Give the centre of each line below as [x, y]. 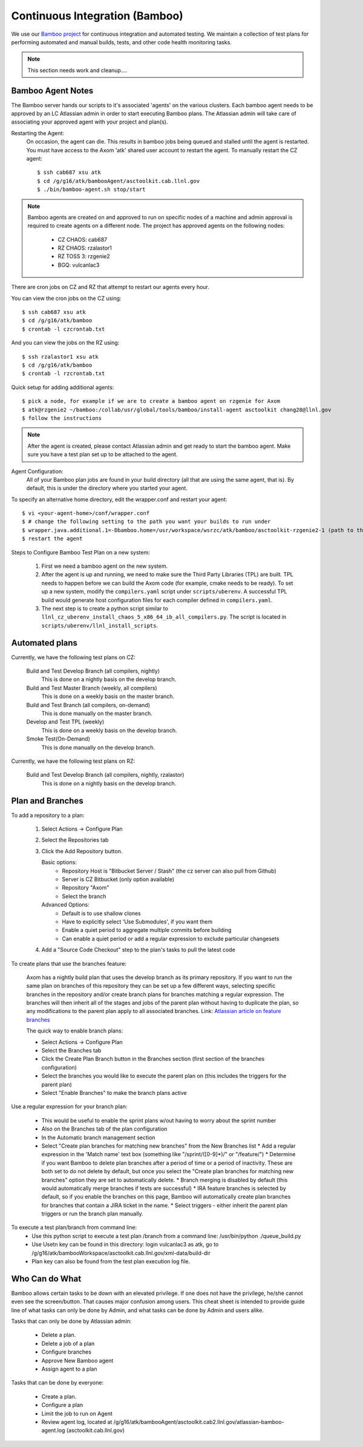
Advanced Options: [66, 905]
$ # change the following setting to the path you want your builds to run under [146, 522]
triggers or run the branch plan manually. [92, 1214]
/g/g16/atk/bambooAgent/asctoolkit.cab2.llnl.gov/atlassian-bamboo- [199, 1422]
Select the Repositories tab [75, 840]
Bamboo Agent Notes [52, 91]
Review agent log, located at [77, 1422]
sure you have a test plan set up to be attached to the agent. [103, 454]
